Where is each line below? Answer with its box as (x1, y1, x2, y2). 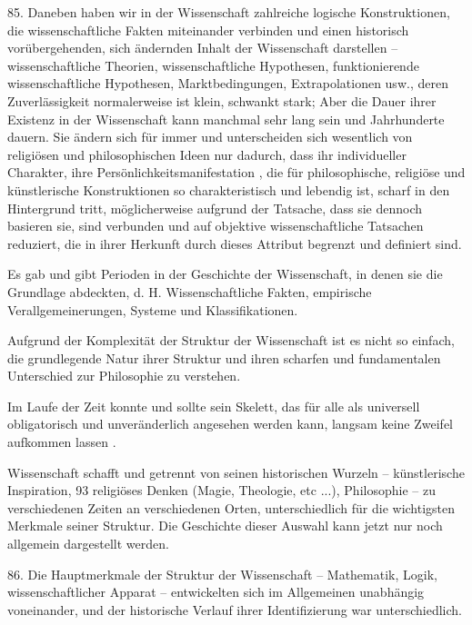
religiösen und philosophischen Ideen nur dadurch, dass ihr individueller (7, 144, 407, 164)
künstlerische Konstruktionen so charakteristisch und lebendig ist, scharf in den (7, 180, 450, 199)
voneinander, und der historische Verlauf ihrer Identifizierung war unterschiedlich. (7, 600, 462, 619)
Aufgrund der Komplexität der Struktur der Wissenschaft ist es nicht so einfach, (7, 331, 455, 350)
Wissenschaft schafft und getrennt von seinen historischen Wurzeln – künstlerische (7, 462, 465, 481)
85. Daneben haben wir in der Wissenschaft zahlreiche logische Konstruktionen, (7, 3, 450, 21)
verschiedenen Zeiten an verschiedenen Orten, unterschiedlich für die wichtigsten (7, 498, 456, 517)
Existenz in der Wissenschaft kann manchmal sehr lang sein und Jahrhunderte (7, 109, 445, 128)
